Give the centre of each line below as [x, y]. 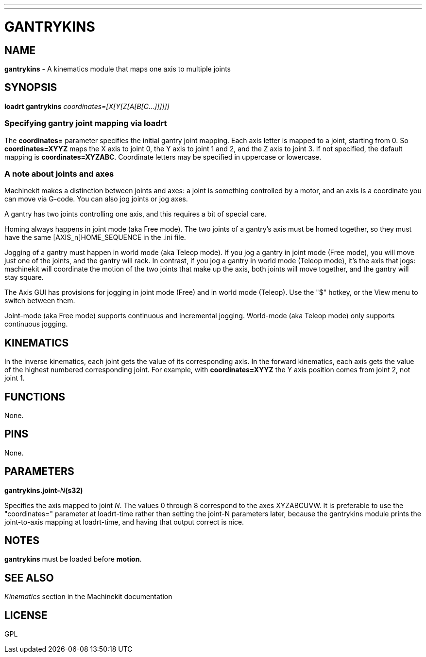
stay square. [24, 277]
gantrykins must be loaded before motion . [73, 559]
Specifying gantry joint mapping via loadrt [86, 123]
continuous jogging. [36, 324]
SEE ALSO [29, 578]
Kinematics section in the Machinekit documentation [88, 597]
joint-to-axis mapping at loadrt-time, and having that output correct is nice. [124, 522]
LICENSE [26, 615]
